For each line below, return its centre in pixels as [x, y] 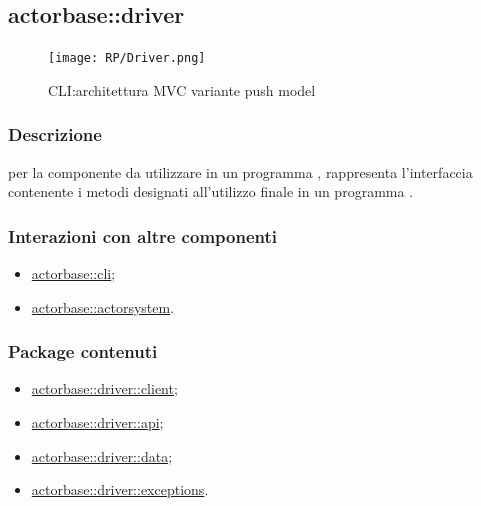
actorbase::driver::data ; [102, 455]
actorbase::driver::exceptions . [120, 489]
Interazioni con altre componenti [142, 235]
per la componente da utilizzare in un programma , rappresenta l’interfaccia [240, 171]
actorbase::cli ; [73, 273]
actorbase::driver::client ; [104, 388]
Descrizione [55, 134]
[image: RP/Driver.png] [127, 58]
